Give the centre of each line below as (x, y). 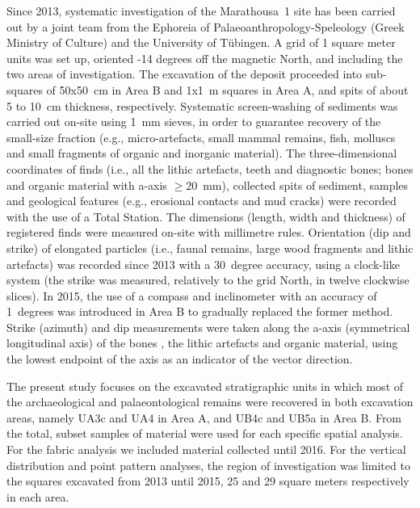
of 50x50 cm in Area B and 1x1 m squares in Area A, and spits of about (227, 89)
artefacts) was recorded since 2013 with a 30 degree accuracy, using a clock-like (203, 264)
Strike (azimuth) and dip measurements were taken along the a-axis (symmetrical (208, 327)
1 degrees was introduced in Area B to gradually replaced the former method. (200, 311)
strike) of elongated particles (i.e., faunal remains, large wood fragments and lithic (210, 248)
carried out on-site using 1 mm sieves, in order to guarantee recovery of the (194, 122)
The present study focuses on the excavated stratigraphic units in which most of (205, 386)
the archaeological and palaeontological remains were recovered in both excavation (210, 402)
